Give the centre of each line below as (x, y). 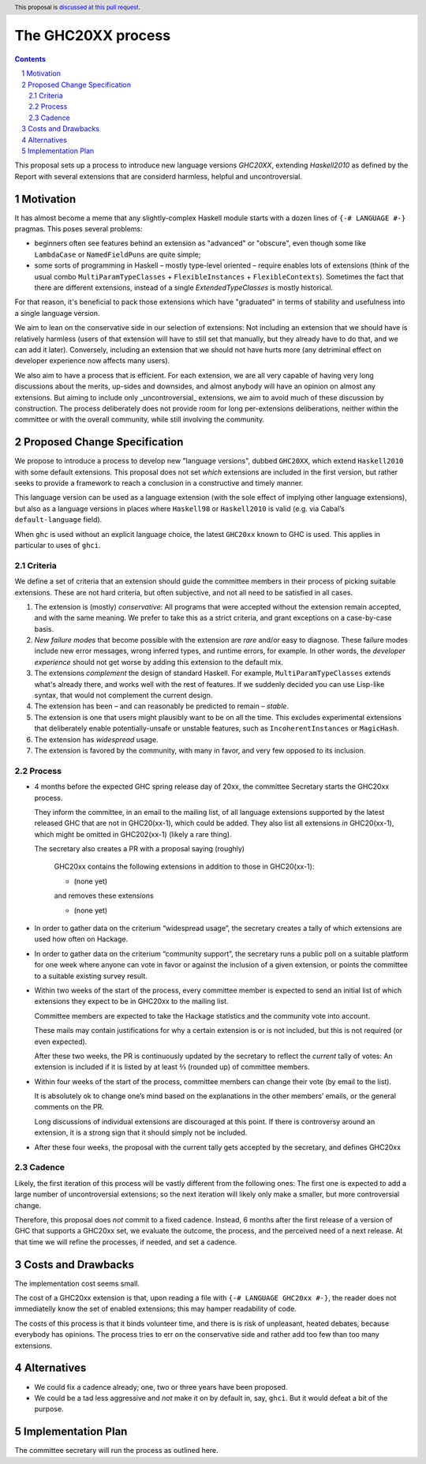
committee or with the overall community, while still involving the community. (140, 419)
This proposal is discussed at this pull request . (78, 7)
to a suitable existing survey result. (91, 976)
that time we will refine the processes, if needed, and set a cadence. (126, 1242)
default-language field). (58, 520)
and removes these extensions (104, 895)
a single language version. (57, 313)
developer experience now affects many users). (92, 361)
